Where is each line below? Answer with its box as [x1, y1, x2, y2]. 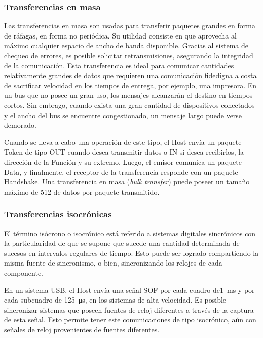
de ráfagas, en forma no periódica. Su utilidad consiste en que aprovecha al [4, 30, 237, 41]
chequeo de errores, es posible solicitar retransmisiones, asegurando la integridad [4, 50, 253, 60]
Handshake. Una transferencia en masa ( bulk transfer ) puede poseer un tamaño [4, 176, 250, 187]
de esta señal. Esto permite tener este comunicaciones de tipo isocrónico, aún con [4, 314, 256, 325]
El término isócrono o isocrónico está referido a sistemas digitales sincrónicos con [4, 228, 256, 238]
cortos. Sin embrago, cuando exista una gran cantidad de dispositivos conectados [4, 99, 255, 110]
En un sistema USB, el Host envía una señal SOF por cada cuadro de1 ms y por [4, 284, 255, 295]
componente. [4, 267, 43, 278]
